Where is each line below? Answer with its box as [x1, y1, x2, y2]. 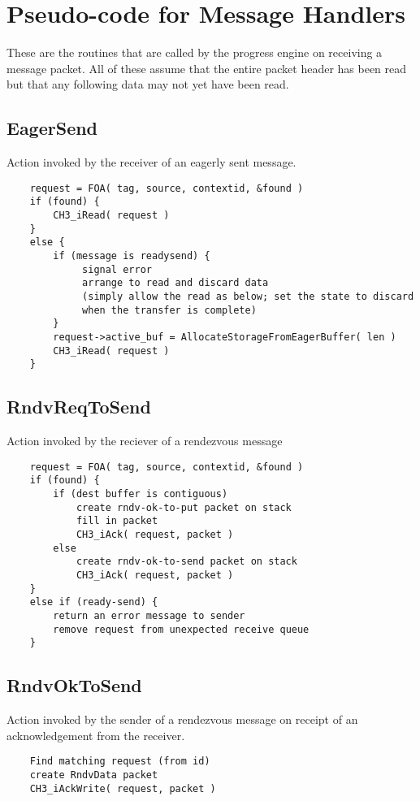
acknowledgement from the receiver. [6, 726, 185, 743]
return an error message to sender [53, 609, 245, 621]
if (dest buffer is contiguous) [53, 488, 228, 500]
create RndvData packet [29, 769, 158, 781]
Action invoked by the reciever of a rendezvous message [6, 432, 283, 449]
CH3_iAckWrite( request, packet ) [29, 782, 216, 795]
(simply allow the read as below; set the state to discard [82, 290, 414, 302]
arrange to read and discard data [82, 277, 269, 289]
